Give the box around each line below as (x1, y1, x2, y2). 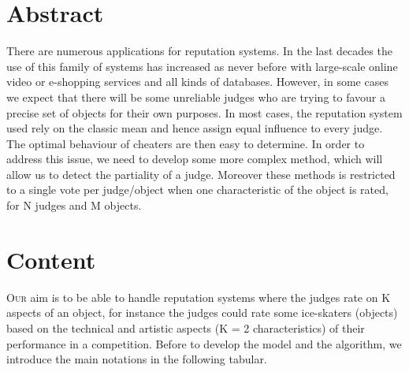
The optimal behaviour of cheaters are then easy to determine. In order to (6, 135, 365, 151)
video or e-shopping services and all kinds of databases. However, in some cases (6, 73, 389, 90)
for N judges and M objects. (6, 197, 142, 214)
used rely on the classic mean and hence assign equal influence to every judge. (6, 120, 383, 136)
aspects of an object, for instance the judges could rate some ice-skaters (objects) (6, 304, 398, 321)
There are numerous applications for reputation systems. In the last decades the (6, 43, 392, 59)
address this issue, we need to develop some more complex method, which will (6, 151, 383, 167)
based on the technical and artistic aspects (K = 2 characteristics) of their (6, 319, 365, 336)
